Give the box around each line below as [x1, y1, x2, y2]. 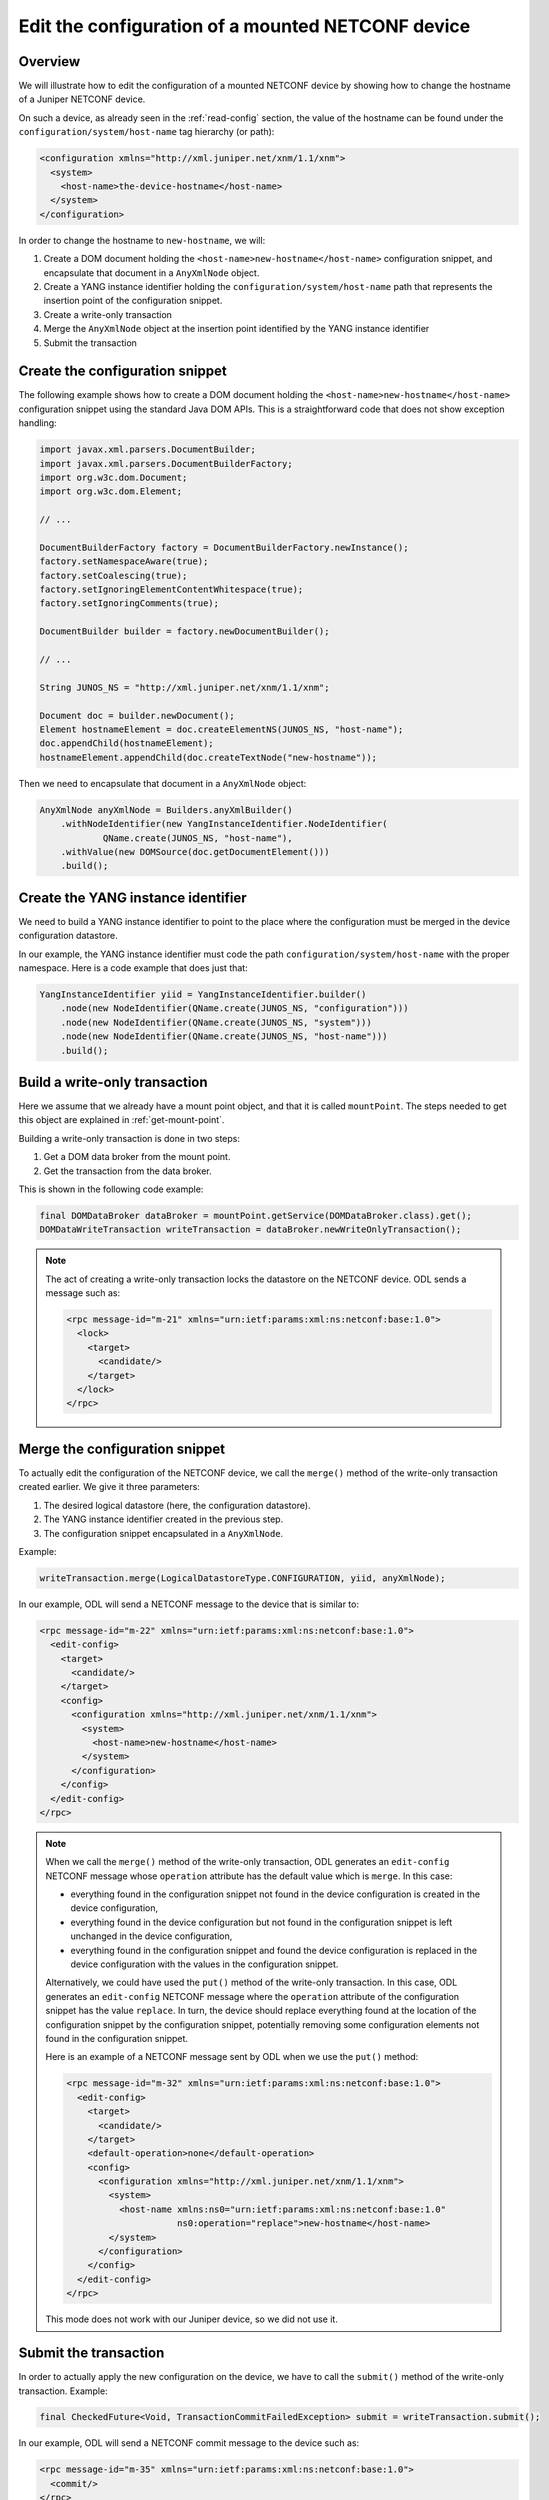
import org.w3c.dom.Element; [39, 486, 183, 497]
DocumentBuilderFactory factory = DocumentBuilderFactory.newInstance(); [39, 541, 409, 553]
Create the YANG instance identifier [18, 889, 247, 906]
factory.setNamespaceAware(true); [39, 556, 209, 567]
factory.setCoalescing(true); [39, 570, 188, 581]
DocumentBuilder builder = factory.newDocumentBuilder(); [39, 626, 330, 637]
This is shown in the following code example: [18, 1183, 204, 1195]
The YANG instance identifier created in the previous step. [43, 1513, 284, 1525]
